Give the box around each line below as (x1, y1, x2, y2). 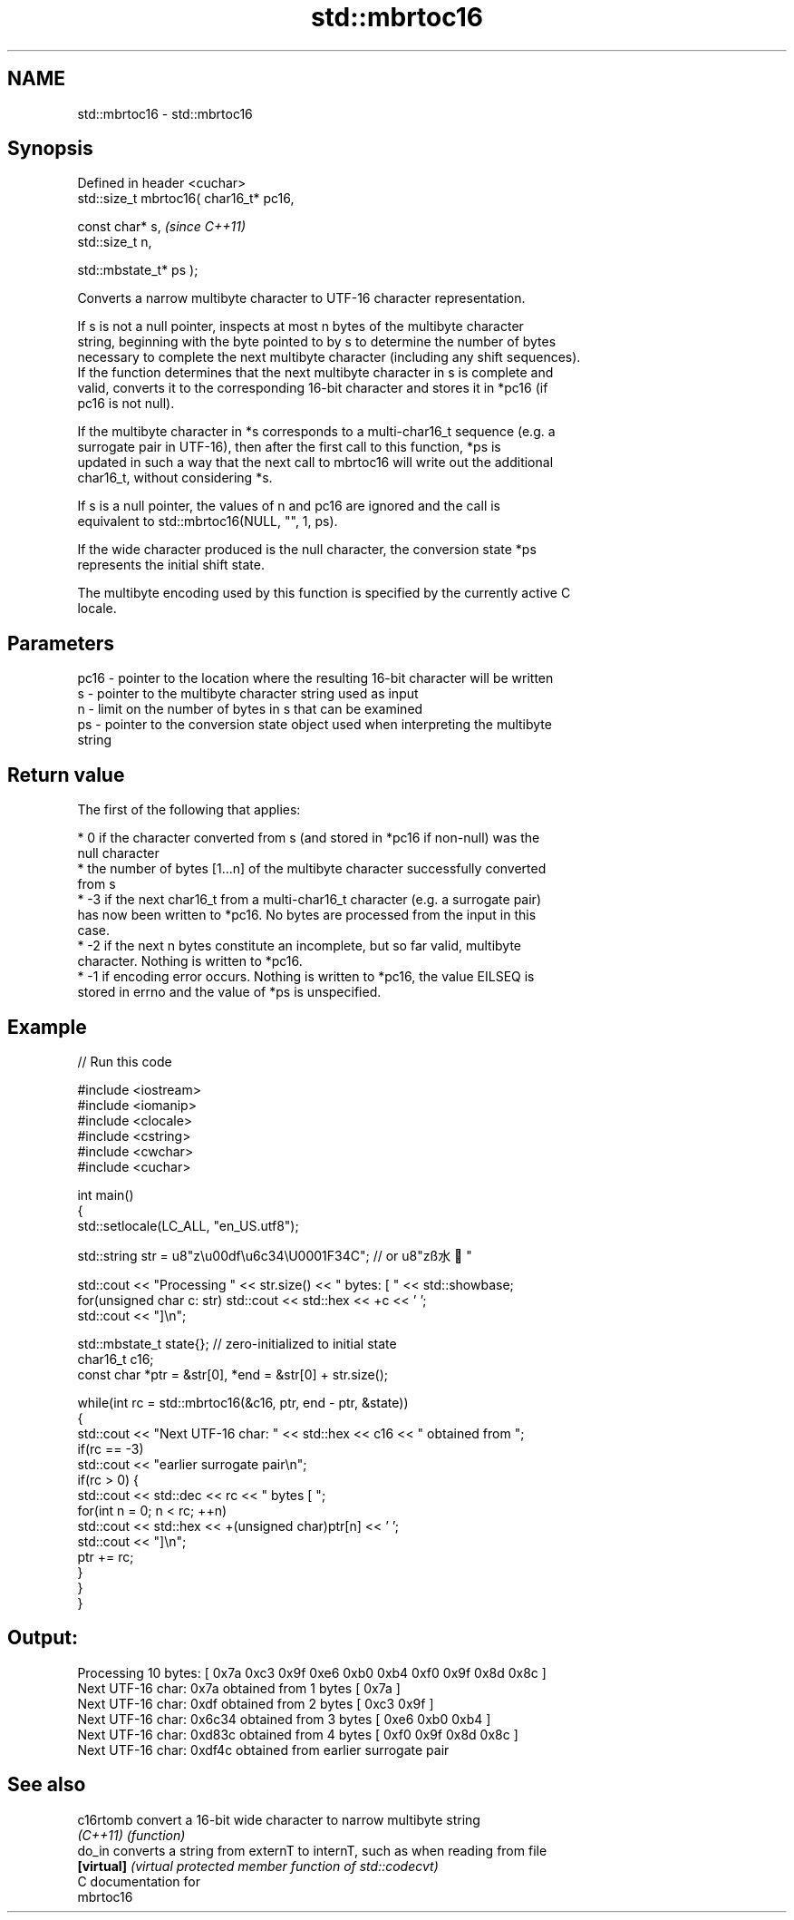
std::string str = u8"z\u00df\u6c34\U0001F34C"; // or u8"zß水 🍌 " (77, 1247, 472, 1263)
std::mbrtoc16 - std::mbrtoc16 (77, 105, 253, 122)
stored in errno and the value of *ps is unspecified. (77, 984, 382, 1000)
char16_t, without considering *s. (77, 470, 273, 486)
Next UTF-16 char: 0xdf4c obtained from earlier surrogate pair (77, 1741, 450, 1758)
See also (7, 1773, 86, 1797)
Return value (7, 763, 125, 786)
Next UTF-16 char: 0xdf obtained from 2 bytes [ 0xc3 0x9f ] (77, 1695, 434, 1711)
